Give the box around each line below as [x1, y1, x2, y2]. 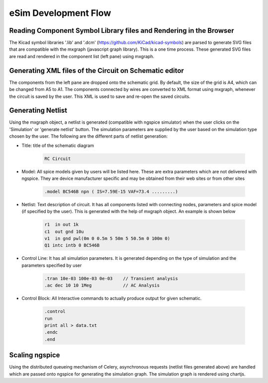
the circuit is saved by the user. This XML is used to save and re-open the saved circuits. [9, 93, 191, 99]
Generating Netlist [9, 106, 67, 115]
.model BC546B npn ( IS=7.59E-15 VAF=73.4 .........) [44, 189, 178, 194]
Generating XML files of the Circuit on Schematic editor [9, 66, 184, 75]
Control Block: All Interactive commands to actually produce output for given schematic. [21, 296, 202, 302]
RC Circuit [44, 155, 71, 161]
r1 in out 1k [44, 222, 79, 228]
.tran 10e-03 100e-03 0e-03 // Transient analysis [44, 276, 178, 281]
